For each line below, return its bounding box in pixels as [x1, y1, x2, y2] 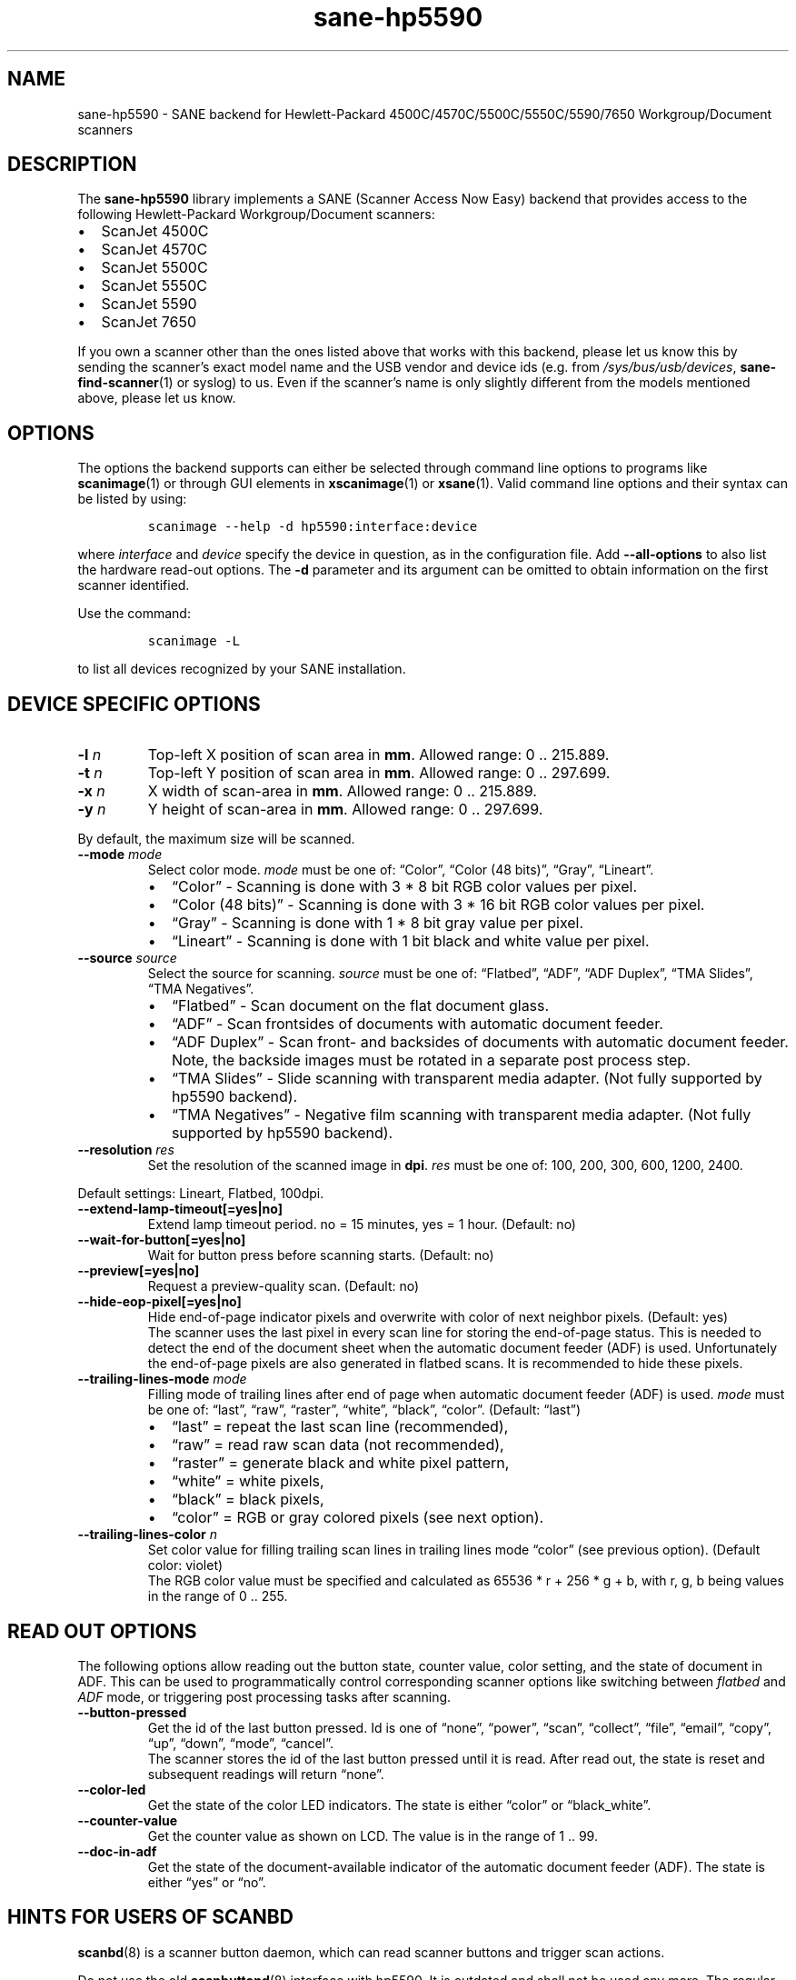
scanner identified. [77, 577, 190, 594]
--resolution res [77, 1142, 174, 1158]
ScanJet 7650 [101, 313, 197, 332]
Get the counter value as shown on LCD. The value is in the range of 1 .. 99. [147, 1827, 598, 1844]
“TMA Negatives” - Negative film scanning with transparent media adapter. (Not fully [171, 1105, 751, 1125]
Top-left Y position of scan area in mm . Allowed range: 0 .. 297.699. [147, 764, 611, 783]
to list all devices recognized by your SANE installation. [77, 661, 406, 677]
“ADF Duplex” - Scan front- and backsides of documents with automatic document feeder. [171, 1033, 789, 1052]
